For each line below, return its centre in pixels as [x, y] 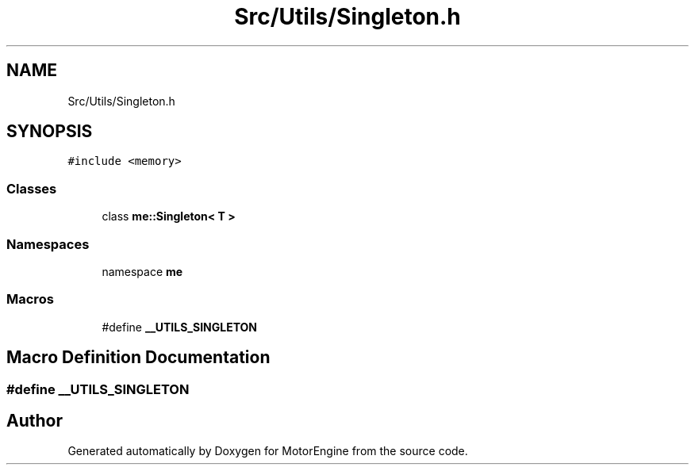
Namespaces [48, 244]
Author [35, 420]
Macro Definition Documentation [138, 358]
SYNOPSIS [50, 132]
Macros [30, 299]
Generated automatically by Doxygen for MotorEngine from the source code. [268, 451]
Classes [32, 188]
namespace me [142, 271]
